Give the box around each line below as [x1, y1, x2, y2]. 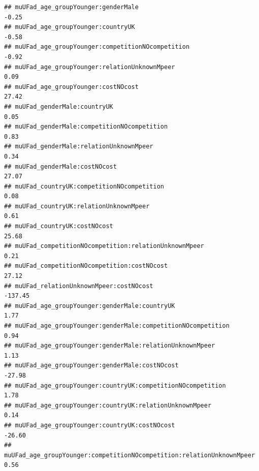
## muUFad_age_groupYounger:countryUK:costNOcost [4, 421, 175, 429]
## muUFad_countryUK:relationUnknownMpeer [4, 202, 150, 210]
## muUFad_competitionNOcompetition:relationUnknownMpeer [4, 242, 204, 250]
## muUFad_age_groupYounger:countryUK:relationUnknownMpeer [4, 401, 212, 409]
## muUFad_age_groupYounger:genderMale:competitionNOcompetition [4, 322, 230, 329]
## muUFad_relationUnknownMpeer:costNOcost [4, 282, 153, 290]
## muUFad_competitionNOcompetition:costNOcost [4, 262, 168, 270]
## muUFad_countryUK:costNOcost [4, 223, 113, 230]
